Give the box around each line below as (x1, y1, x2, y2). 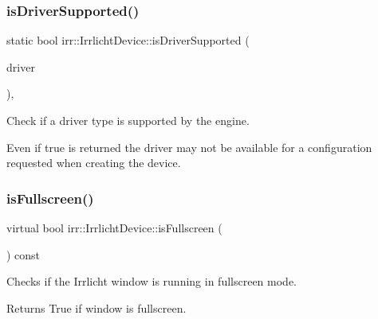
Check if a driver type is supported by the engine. (6, 112, 250, 128)
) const (6, 246, 41, 263)
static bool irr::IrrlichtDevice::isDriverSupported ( (6, 32, 250, 49)
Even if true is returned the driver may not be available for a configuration (6, 138, 372, 155)
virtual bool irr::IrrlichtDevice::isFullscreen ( (6, 220, 222, 235)
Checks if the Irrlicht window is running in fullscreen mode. (6, 273, 297, 290)
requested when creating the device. (6, 154, 181, 171)
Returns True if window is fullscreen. (6, 299, 187, 316)
